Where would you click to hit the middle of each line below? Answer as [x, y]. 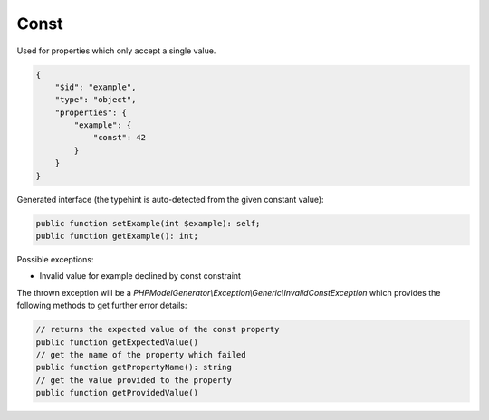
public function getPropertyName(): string [134, 367]
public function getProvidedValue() [117, 393]
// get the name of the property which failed [141, 354]
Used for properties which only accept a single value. [116, 51]
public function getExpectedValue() [117, 342]
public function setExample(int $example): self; [148, 223]
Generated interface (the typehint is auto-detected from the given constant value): [171, 199]
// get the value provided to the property [134, 380]
